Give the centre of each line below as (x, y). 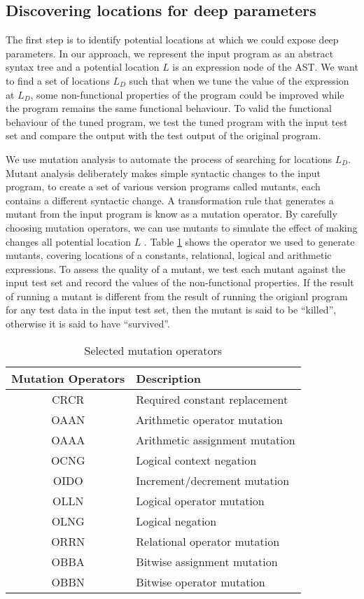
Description (168, 378)
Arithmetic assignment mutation (216, 439)
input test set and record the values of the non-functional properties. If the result (180, 282)
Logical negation (176, 521)
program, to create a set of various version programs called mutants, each (163, 186)
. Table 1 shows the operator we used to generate (249, 241)
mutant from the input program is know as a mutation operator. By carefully (171, 214)
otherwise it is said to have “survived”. (88, 324)
